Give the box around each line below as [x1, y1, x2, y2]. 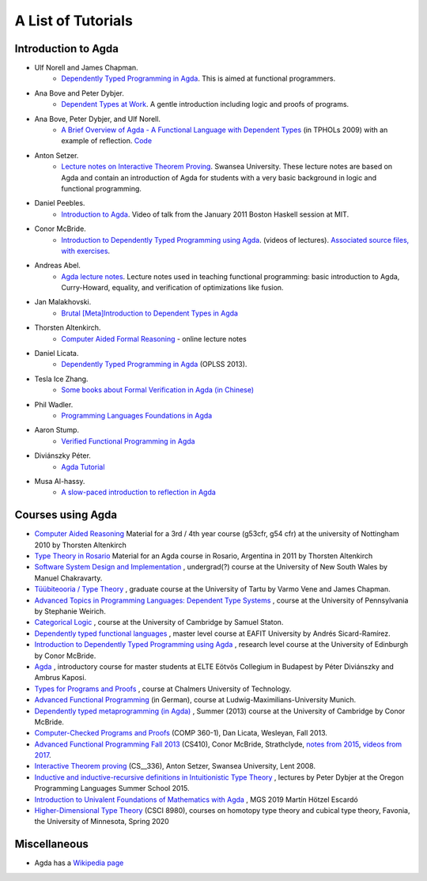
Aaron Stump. [34, 425, 79, 435]
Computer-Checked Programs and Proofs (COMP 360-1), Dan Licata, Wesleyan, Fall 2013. [34, 728, 328, 738]
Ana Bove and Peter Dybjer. [34, 88, 124, 98]
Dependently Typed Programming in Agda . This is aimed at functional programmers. [61, 74, 336, 83]
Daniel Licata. [34, 349, 79, 358]
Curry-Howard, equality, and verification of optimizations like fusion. [61, 283, 284, 293]
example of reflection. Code [61, 136, 153, 146]
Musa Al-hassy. [34, 476, 85, 486]
